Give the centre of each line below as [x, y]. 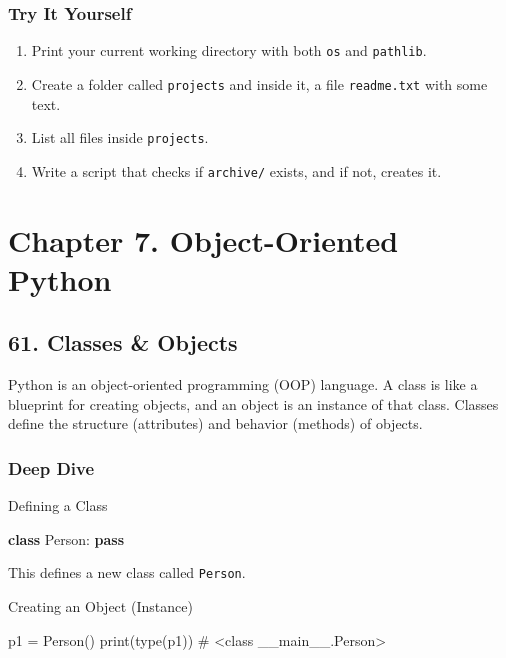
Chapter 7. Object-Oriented [203, 239]
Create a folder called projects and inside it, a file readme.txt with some [259, 83]
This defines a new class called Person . [127, 572]
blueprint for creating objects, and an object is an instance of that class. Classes [253, 403]
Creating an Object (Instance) [100, 606]
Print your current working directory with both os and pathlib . [229, 50]
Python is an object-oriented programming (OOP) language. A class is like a [243, 384]
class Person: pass [66, 538]
